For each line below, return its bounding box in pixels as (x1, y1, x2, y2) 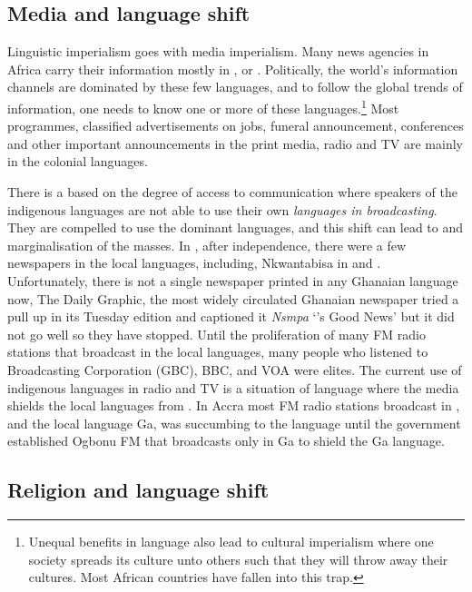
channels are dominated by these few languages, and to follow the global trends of (7, 77, 463, 96)
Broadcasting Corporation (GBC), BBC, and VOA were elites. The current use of (7, 360, 462, 379)
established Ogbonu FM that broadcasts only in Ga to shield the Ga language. (7, 431, 445, 450)
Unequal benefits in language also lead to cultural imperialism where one (28, 532, 434, 551)
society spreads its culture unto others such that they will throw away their (28, 549, 448, 568)
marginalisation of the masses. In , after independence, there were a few (7, 235, 407, 254)
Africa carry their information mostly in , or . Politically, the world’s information (7, 59, 458, 78)
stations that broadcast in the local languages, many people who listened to (7, 342, 428, 361)
